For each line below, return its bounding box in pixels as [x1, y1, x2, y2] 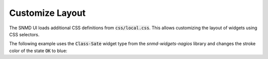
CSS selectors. [9, 31, 40, 37]
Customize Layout [9, 7, 86, 18]
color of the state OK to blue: [9, 48, 67, 54]
